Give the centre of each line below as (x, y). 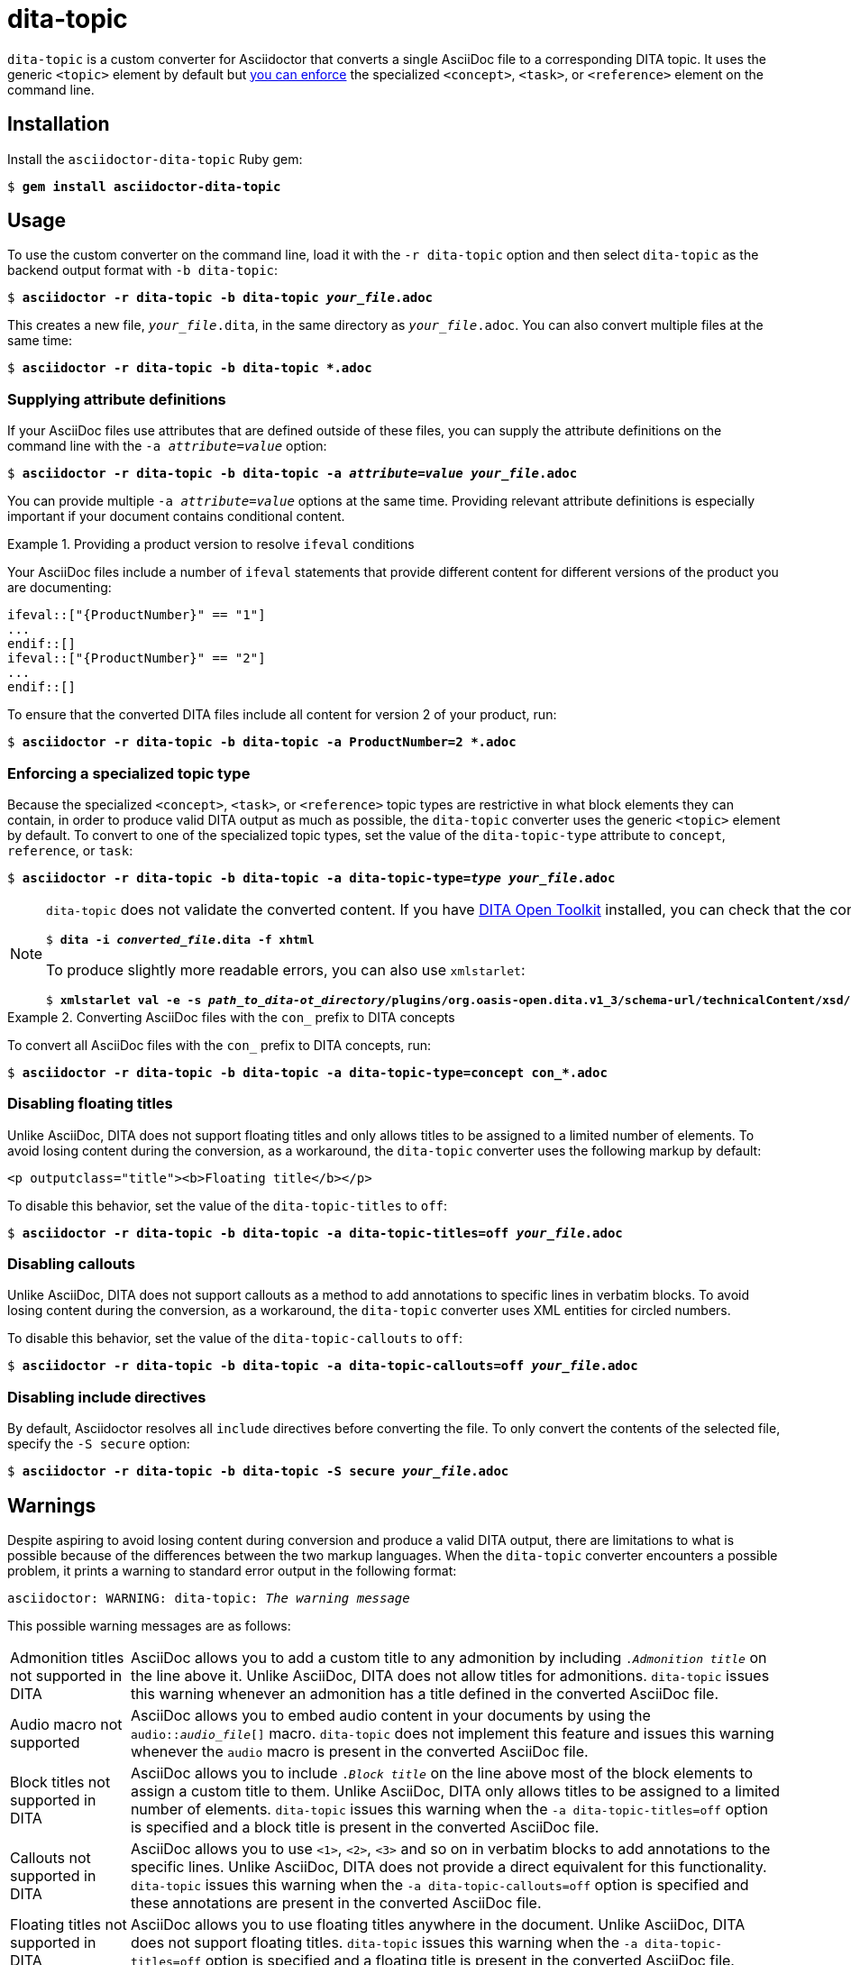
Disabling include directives (107, 1397)
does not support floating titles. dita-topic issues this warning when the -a (384, 1943)
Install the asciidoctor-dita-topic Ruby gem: (155, 159)
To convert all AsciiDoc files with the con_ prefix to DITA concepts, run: (220, 1045)
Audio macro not (66, 1725)
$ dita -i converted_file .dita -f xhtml (180, 939)
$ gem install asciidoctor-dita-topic (144, 186)
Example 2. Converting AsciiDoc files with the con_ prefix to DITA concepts (231, 1017)
